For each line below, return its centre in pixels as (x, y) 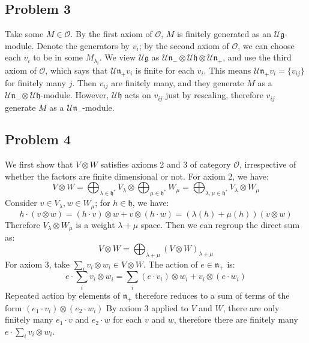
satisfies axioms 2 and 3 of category (166, 164)
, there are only (251, 307)
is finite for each (165, 70)
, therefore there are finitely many (236, 319)
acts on (138, 95)
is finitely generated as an (224, 34)
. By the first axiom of (111, 34)
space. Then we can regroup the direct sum (220, 224)
